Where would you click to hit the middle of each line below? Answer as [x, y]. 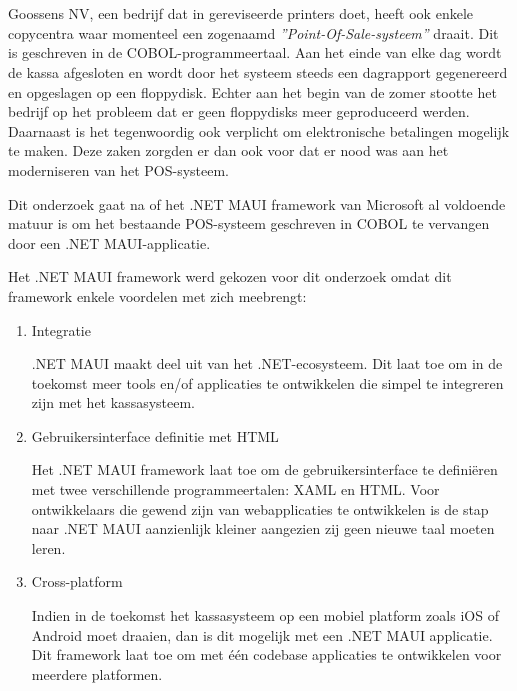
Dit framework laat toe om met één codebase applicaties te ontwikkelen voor [266, 654]
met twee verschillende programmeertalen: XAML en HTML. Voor [235, 489]
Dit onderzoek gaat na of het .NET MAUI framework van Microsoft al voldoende [257, 203]
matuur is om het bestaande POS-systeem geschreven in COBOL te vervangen [249, 223]
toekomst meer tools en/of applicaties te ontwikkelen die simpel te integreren [267, 382]
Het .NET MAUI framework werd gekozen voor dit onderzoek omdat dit [230, 276]
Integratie [61, 329]
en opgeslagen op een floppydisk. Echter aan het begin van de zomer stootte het [252, 91]
